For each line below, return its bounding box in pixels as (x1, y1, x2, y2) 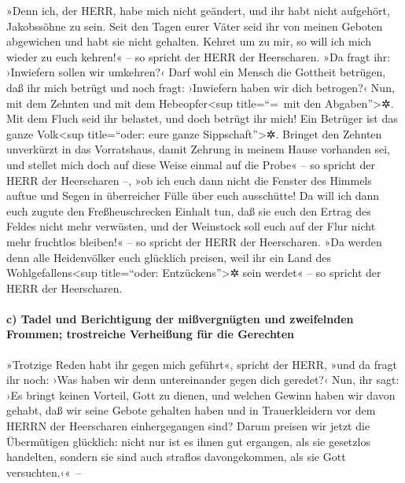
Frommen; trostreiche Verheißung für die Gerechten (6, 326, 295, 342)
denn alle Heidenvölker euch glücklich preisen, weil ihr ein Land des (6, 249, 332, 265)
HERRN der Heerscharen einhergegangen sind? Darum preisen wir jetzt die (6, 418, 370, 434)
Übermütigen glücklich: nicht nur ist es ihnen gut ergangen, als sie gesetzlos (6, 433, 370, 449)
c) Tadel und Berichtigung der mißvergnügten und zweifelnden (6, 310, 354, 326)
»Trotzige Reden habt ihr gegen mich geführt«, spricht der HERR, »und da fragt (6, 356, 397, 372)
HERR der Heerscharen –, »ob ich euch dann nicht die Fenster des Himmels (6, 171, 372, 188)
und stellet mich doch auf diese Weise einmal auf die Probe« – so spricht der (6, 156, 375, 172)
